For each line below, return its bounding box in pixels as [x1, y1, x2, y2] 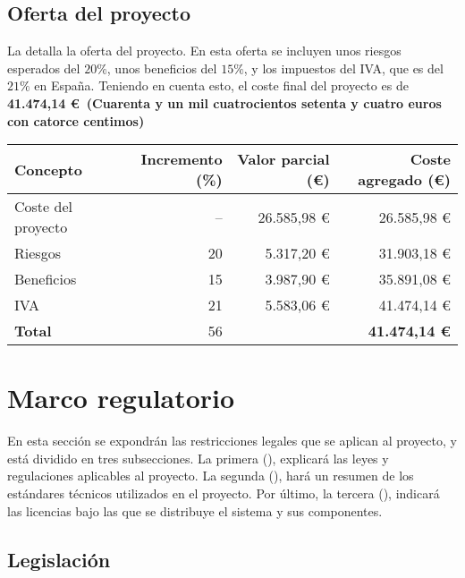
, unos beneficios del [106, 58, 217, 77]
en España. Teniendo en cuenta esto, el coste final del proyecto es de [34, 76, 409, 95]
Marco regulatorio [7, 379, 235, 416]
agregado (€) [358, 169, 451, 191]
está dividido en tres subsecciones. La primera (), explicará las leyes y [7, 448, 389, 467]
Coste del [14, 196, 72, 217]
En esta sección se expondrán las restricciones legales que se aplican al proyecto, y [7, 431, 457, 450]
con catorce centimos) [7, 111, 145, 130]
